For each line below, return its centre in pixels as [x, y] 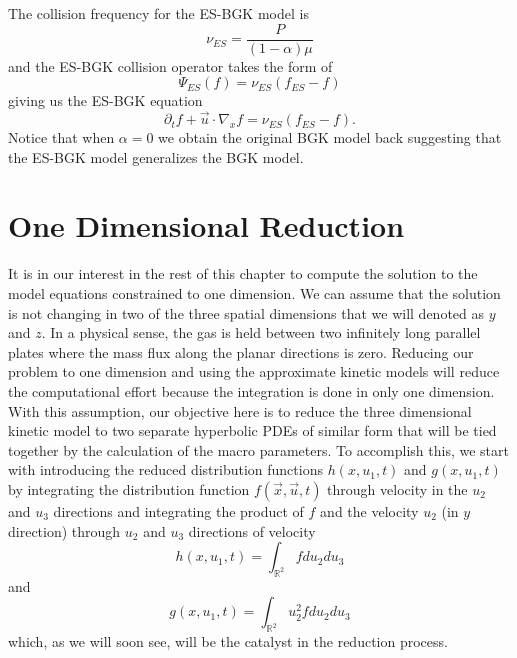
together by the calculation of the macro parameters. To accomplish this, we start [258, 449]
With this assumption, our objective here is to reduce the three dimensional [240, 410]
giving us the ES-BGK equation [105, 100]
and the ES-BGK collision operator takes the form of [170, 65]
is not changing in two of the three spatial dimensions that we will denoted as [246, 312]
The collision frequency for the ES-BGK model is [158, 13]
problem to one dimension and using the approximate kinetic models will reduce [254, 371]
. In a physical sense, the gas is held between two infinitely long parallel [261, 332]
